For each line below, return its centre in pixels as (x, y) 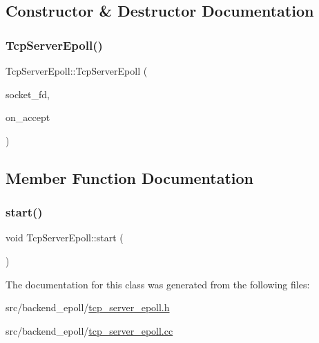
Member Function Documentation (130, 177)
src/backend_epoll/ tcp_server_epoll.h (88, 307)
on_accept (28, 117)
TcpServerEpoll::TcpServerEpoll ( (77, 71)
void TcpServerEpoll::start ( (65, 238)
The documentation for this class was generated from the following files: (158, 284)
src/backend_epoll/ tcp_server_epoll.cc (89, 330)
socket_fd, (28, 94)
